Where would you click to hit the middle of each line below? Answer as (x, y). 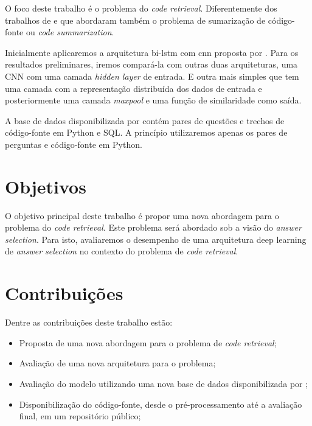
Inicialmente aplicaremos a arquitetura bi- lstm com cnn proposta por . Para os (152, 52)
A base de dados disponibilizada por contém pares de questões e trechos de (145, 120)
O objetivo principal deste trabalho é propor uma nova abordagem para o (142, 215)
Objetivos (46, 186)
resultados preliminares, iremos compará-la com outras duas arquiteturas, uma (151, 64)
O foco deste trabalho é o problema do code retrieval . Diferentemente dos (141, 8)
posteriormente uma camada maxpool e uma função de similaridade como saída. (153, 100)
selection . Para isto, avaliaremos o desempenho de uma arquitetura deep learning (156, 239)
